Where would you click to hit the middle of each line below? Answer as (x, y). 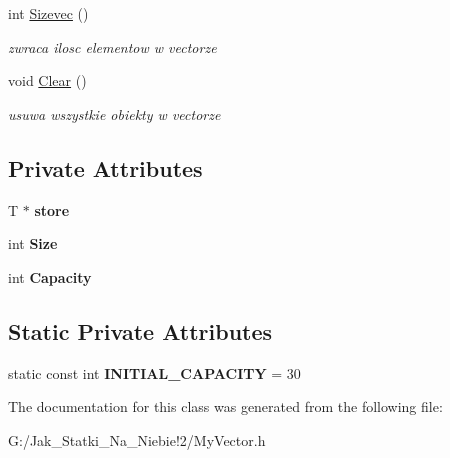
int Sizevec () (48, 13)
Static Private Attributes (140, 330)
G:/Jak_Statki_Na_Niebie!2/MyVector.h (137, 439)
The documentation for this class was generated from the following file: (225, 406)
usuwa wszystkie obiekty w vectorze (114, 113)
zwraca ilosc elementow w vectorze (112, 46)
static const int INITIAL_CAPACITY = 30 (154, 372)
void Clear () (47, 80)
